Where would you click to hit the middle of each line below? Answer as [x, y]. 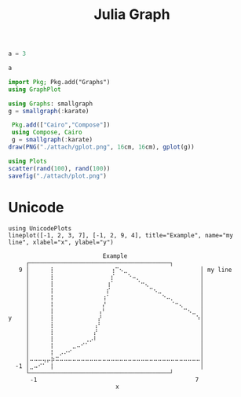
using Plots [27, 161]
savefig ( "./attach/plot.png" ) [58, 176]
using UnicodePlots [40, 228]
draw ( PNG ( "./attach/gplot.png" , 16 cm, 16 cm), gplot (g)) [101, 147]
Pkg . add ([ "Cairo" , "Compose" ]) [61, 125]
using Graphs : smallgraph [50, 104]
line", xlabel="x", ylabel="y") [61, 242]
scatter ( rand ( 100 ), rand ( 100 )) [59, 168]
